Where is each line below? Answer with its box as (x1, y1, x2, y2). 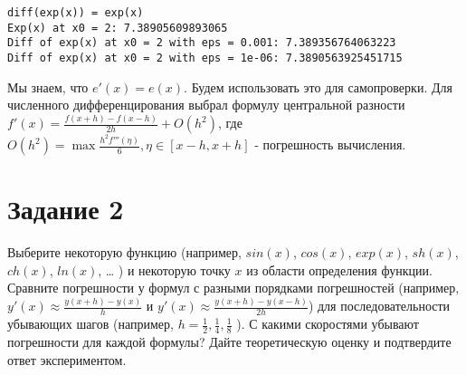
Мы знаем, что (7, 77, 89, 96)
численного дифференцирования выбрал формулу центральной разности (7, 95, 405, 114)
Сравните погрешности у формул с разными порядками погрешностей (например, (7, 278, 460, 297)
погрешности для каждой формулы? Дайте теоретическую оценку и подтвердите (7, 332, 452, 351)
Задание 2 (7, 190, 124, 227)
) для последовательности (308, 296, 451, 315)
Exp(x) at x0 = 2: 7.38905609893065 (7, 21, 228, 34)
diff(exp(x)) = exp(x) (7, 6, 144, 19)
